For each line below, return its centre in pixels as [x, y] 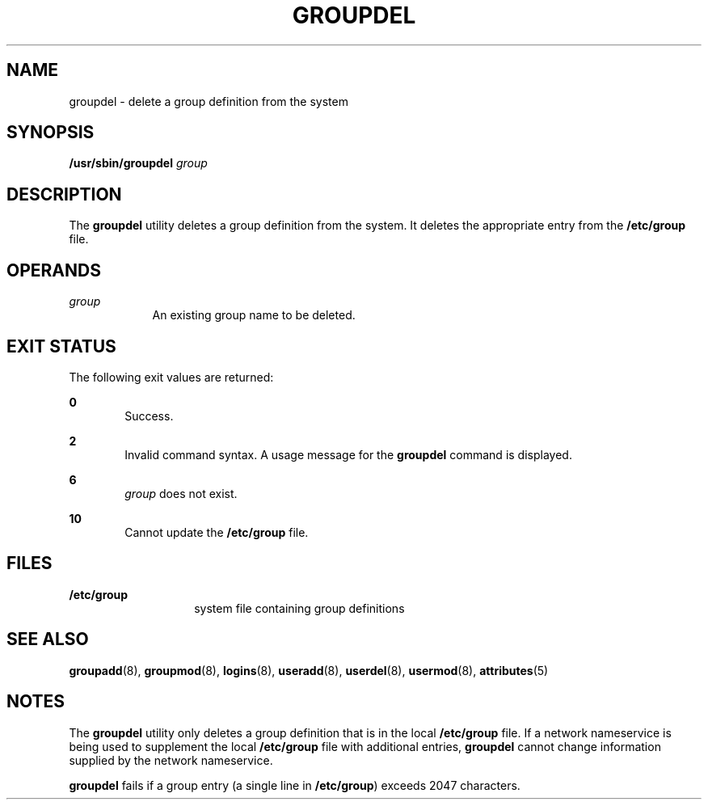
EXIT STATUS [61, 346]
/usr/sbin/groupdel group [138, 163]
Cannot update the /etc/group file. [217, 532]
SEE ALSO [48, 639]
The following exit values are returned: [171, 377]
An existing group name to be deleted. [254, 315]
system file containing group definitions [299, 608]
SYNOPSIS [51, 133]
